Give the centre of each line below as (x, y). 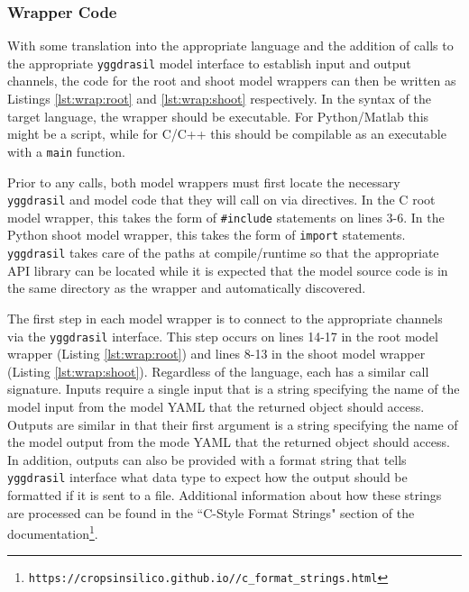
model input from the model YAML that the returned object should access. (216, 406)
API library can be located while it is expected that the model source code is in (228, 270)
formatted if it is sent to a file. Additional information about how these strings (225, 494)
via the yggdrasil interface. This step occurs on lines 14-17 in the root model (223, 336)
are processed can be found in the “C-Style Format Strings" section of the (211, 512)
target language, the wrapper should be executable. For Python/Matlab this (218, 116)
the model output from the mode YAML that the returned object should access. (229, 442)
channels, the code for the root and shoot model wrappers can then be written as (232, 81)
